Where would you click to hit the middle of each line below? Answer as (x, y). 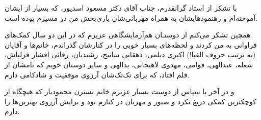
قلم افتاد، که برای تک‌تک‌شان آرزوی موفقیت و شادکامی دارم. (97, 74)
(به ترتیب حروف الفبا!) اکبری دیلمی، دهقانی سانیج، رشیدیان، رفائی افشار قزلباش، (130, 54)
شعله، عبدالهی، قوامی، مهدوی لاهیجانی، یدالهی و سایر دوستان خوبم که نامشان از (129, 64)
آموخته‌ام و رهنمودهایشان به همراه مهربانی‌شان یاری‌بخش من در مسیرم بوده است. (131, 17)
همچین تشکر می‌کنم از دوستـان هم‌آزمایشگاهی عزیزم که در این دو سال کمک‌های (128, 35)
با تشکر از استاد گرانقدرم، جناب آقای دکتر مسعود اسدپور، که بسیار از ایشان (121, 8)
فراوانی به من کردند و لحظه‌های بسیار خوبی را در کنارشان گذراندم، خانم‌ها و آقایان (131, 44)
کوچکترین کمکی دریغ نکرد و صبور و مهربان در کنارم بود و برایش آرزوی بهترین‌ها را (130, 101)
